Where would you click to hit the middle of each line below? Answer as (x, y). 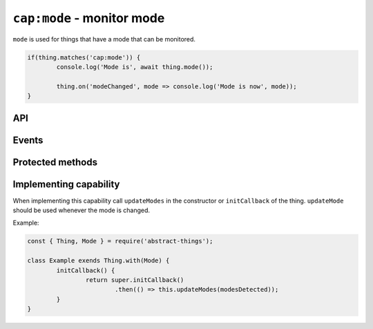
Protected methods (55, 162)
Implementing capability (66, 184)
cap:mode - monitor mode (89, 18)
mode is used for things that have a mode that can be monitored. (104, 39)
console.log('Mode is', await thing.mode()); (135, 67)
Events (28, 140)
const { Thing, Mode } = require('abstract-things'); (120, 241)
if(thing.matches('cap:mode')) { (84, 57)
